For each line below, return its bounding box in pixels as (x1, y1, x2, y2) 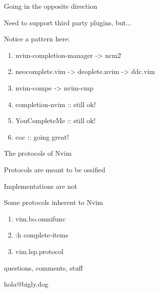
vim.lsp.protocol (15, 246, 63, 256)
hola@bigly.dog (4, 279, 49, 289)
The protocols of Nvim (4, 148, 72, 158)
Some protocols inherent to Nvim (4, 197, 103, 207)
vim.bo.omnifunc (15, 213, 66, 223)
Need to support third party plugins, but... (4, 17, 132, 27)
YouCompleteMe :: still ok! (15, 115, 96, 126)
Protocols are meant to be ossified (4, 164, 105, 174)
